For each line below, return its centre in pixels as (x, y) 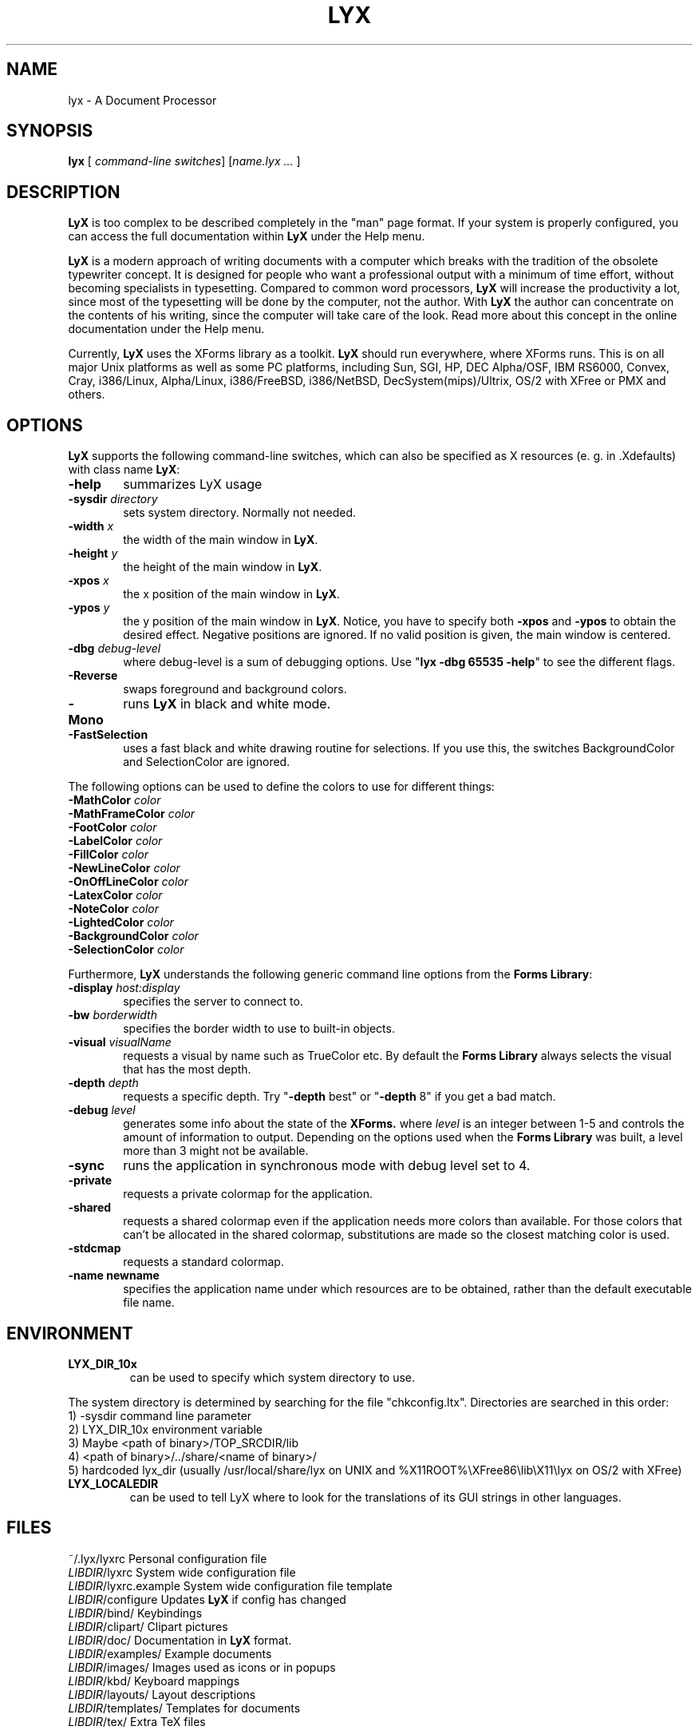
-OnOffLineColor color (128, 882)
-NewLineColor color (124, 868)
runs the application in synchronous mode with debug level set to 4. (327, 1166)
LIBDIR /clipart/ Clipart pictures (148, 1626)
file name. (149, 1303)
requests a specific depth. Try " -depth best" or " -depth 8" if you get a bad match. (340, 1097)
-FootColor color (113, 827)
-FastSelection (108, 735)
